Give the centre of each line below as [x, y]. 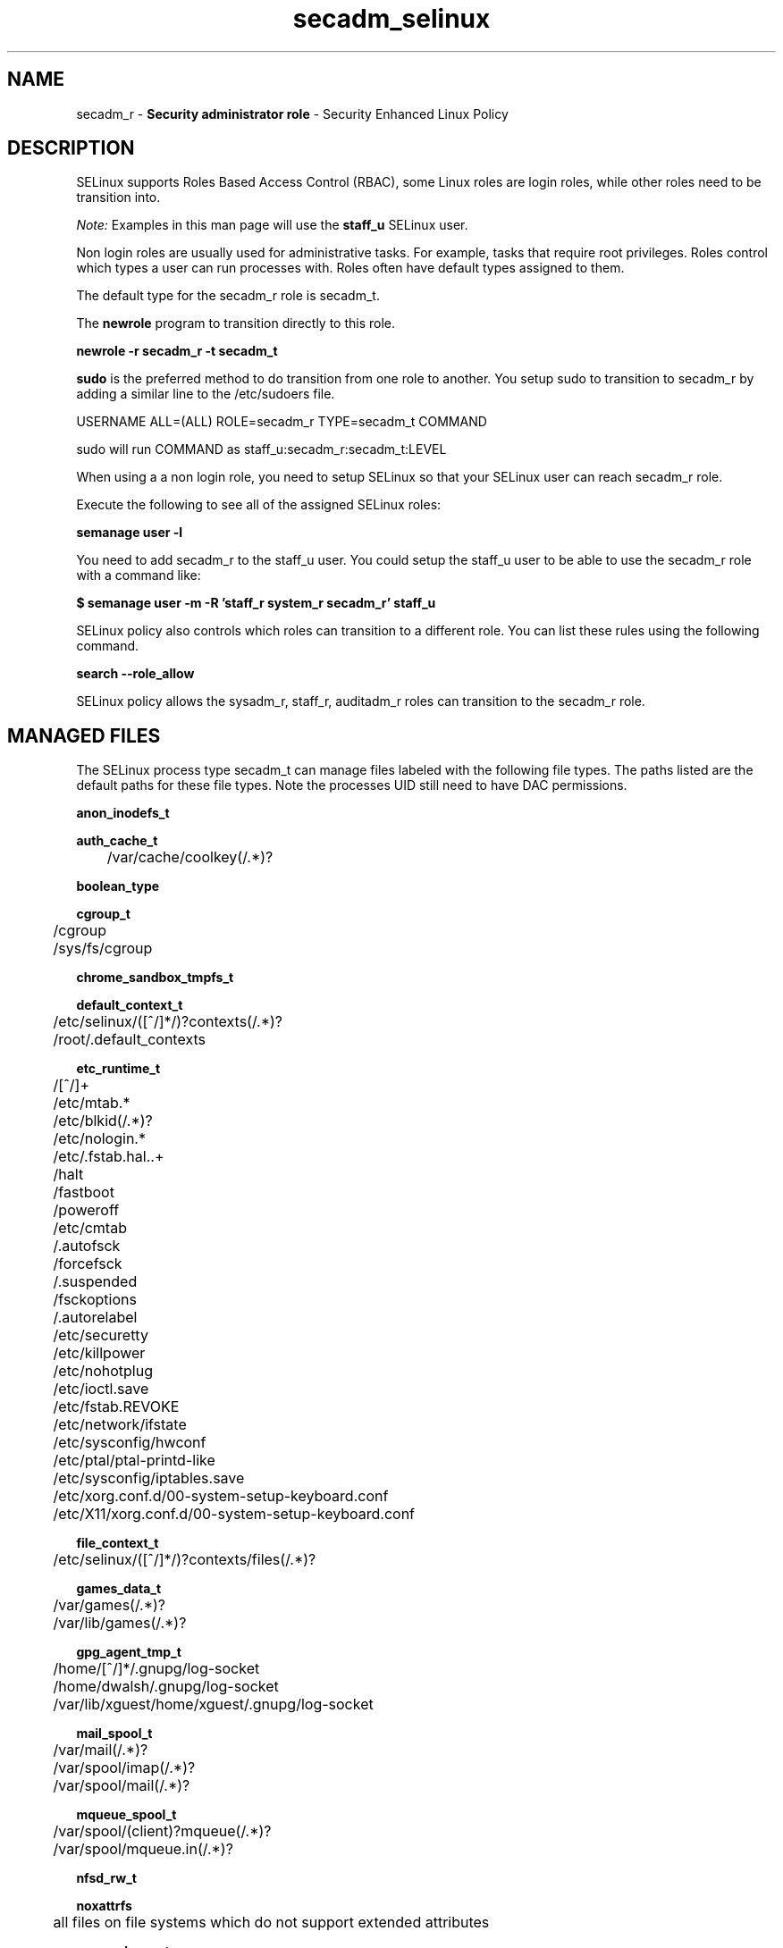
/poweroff [86, 1210]
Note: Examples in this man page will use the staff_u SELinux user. [272, 225]
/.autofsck [87, 1246]
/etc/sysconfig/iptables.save [149, 1478]
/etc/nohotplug [103, 1371]
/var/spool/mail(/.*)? [122, 1786]
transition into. [118, 197]
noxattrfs [104, 1906]
